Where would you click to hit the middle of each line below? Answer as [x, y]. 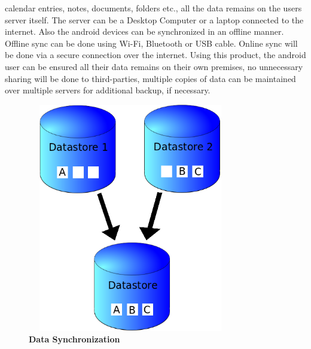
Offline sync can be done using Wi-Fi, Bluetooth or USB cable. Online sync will [151, 43]
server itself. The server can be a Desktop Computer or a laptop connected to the [154, 19]
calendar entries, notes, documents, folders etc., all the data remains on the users [153, 8]
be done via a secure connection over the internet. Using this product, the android [155, 55]
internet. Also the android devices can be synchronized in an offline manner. [144, 31]
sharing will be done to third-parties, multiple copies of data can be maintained [150, 78]
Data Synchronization [74, 339]
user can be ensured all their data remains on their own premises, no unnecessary [154, 66]
